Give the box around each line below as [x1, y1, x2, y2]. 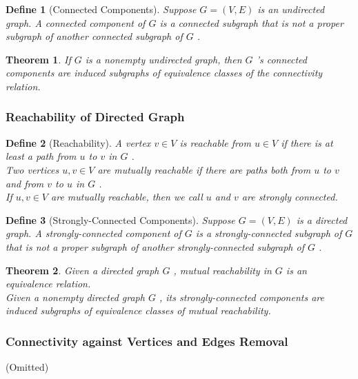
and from [6, 176, 44, 190]
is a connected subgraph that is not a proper [159, 15, 344, 30]
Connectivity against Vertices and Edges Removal [6, 332, 288, 349]
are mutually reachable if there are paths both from [97, 162, 311, 176]
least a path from [6, 149, 77, 163]
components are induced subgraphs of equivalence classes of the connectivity [6, 65, 323, 80]
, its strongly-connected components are [159, 289, 324, 304]
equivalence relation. [6, 276, 91, 291]
